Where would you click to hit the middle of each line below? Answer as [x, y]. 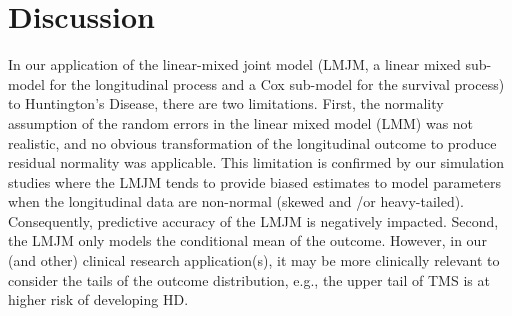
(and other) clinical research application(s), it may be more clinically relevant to [254, 260]
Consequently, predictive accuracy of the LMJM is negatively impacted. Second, [253, 220]
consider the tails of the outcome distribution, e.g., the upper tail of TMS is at [249, 279]
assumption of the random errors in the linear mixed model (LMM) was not [241, 122]
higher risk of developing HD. [98, 299]
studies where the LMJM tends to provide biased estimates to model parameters [254, 181]
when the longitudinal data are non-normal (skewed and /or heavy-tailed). [236, 201]
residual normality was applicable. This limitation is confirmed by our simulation [256, 162]
